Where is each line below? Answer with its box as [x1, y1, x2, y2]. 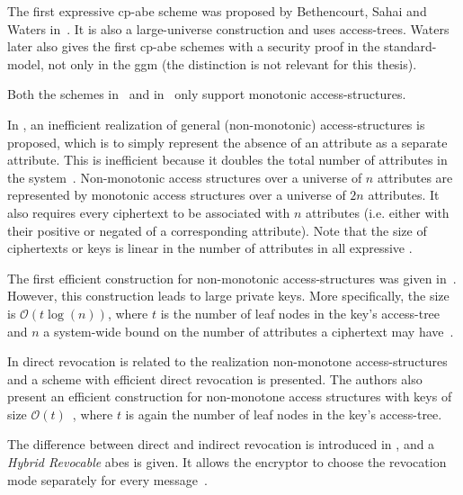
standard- [384, 37, 437, 56]
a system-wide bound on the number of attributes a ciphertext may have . [43, 321, 454, 340]
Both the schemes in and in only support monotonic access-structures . [7, 85, 406, 103]
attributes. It [368, 185, 440, 204]
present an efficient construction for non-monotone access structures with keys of [7, 387, 452, 406]
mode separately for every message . [7, 470, 208, 489]
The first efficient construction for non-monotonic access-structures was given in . [7, 268, 457, 287]
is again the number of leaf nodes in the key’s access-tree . [125, 404, 442, 423]
